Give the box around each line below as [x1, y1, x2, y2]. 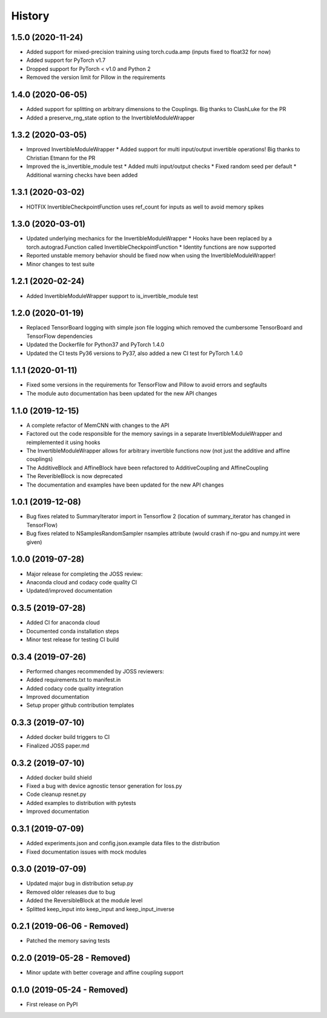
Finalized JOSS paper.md [26, 742, 90, 749]
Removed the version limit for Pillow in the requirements [26, 73, 166, 81]
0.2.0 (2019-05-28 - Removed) [11, 953, 131, 963]
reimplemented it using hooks [26, 439, 101, 446]
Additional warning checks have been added [26, 171, 138, 178]
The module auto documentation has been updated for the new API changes [26, 389, 217, 397]
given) [26, 538, 42, 545]
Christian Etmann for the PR [26, 154, 96, 161]
